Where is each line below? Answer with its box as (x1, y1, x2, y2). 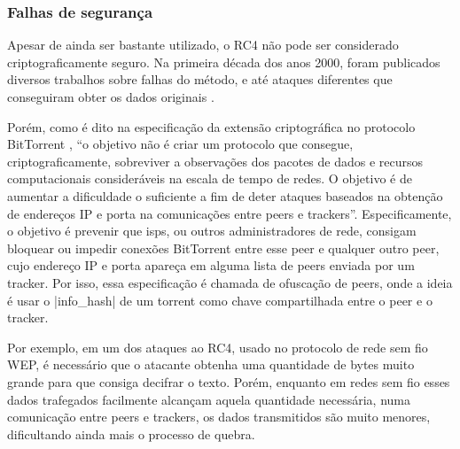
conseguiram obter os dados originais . (7, 88, 214, 105)
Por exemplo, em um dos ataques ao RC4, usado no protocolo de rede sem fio (7, 337, 428, 356)
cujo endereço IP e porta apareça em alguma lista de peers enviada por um (7, 256, 415, 275)
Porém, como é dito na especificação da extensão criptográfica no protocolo (7, 117, 416, 135)
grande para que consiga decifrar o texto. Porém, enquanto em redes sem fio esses (7, 372, 450, 391)
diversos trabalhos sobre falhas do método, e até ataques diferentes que (7, 70, 393, 89)
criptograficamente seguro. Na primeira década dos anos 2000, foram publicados (7, 52, 441, 71)
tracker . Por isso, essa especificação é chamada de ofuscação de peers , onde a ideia (7, 273, 453, 291)
